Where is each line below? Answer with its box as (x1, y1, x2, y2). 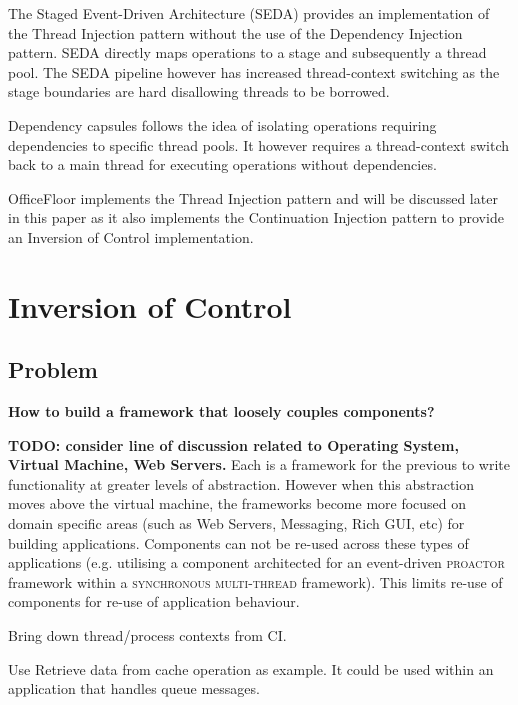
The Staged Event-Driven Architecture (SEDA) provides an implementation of (8, 3, 490, 23)
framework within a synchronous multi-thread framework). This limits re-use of (8, 571, 503, 592)
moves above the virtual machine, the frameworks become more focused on (8, 493, 467, 514)
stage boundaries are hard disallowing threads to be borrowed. (8, 81, 390, 102)
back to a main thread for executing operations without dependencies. (8, 154, 437, 175)
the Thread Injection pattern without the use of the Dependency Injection (8, 22, 463, 43)
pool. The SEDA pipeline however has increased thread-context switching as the (8, 61, 500, 82)
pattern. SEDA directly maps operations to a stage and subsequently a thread (8, 42, 487, 63)
